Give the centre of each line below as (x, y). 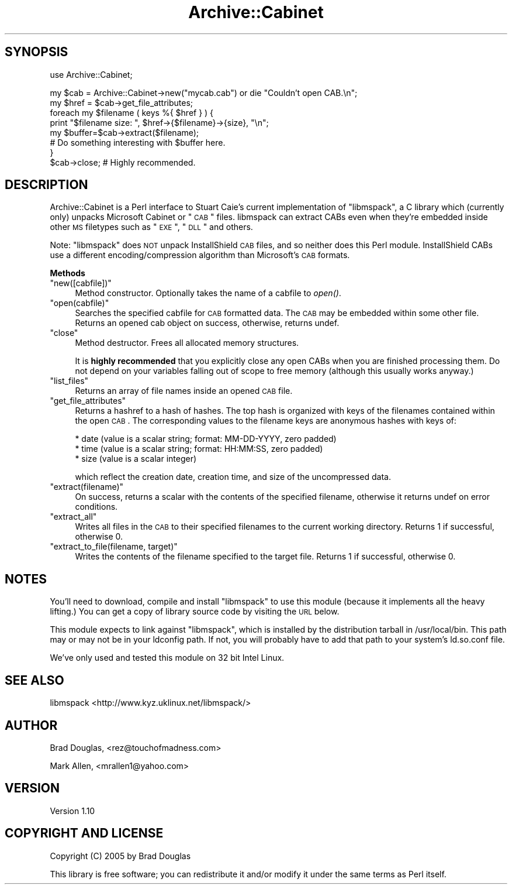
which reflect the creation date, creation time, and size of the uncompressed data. (233, 477)
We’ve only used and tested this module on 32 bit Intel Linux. (167, 658)
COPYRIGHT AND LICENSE (84, 833)
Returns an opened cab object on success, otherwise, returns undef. (207, 323)
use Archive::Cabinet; (91, 74)
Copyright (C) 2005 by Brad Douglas (120, 856)
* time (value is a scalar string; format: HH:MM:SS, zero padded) (199, 449)
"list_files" (69, 381)
